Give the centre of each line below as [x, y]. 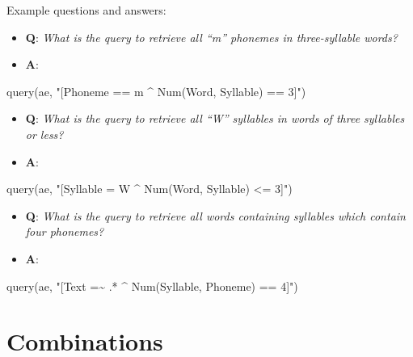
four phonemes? [65, 231]
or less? [44, 134]
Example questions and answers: [86, 10]
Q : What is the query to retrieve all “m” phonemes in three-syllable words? [211, 37]
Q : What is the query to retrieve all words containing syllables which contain [215, 215]
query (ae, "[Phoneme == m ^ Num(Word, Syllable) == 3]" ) [156, 91]
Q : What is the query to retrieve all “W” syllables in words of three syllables [215, 118]
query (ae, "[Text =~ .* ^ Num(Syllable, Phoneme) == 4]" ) [152, 286]
